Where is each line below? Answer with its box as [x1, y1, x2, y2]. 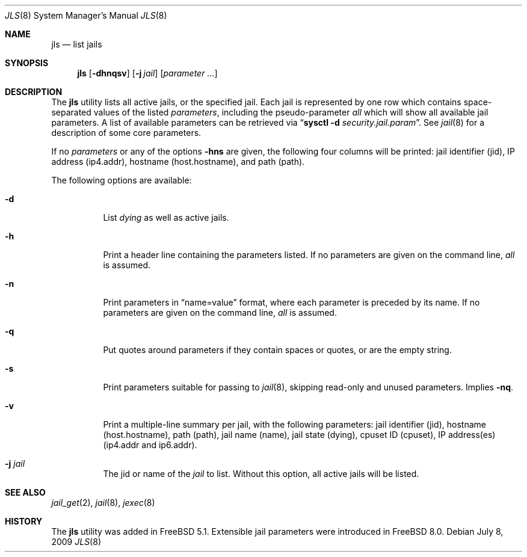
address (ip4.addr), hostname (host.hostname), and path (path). [51, 156, 305, 167]
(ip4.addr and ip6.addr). [103, 440, 197, 450]
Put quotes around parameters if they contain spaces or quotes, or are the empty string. [103, 345, 452, 355]
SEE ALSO [5, 487, 46, 497]
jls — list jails [51, 39, 102, 49]
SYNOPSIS [5, 58, 49, 68]
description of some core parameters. [51, 128, 202, 138]
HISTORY [5, 516, 43, 526]
